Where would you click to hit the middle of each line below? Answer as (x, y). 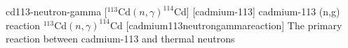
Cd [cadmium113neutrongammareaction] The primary (226, 25)
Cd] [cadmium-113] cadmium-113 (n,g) (257, 11)
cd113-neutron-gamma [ (56, 11)
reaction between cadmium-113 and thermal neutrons (120, 39)
